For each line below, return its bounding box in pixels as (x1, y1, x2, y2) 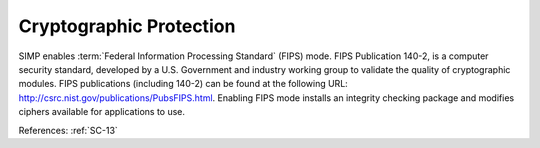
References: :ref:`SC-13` (18, 124, 119, 136)
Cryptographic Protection (18, 15, 236, 37)
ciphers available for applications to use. (18, 106, 185, 118)
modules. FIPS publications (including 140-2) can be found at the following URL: (18, 78, 349, 90)
